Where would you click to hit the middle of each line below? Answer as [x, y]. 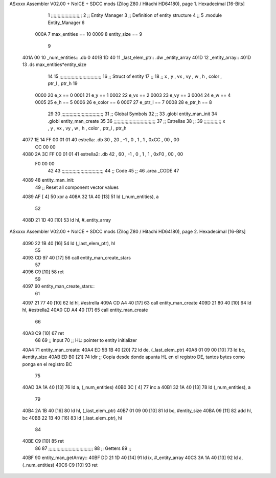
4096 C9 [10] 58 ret [43, 272]
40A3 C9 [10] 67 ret [43, 333]
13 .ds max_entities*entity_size [54, 64]
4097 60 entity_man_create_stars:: [59, 286]
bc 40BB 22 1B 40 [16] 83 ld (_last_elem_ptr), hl [72, 418]
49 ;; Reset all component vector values [77, 187]
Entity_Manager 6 [66, 23]
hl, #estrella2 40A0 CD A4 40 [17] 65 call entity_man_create [85, 310]
